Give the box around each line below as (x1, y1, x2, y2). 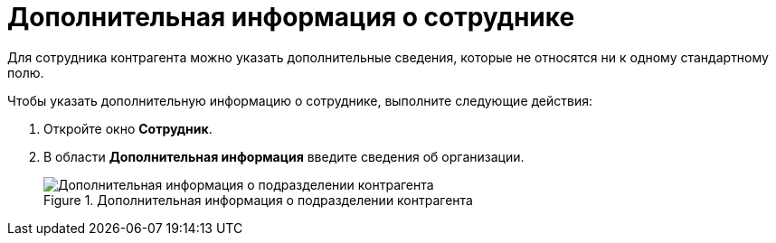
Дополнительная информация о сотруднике (7, 2, 575, 33)
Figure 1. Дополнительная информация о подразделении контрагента (43, 192, 473, 208)
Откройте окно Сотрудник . (43, 120, 213, 136)
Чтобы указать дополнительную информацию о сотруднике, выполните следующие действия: (7, 92, 593, 108)
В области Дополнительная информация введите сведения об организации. (43, 148, 525, 164)
